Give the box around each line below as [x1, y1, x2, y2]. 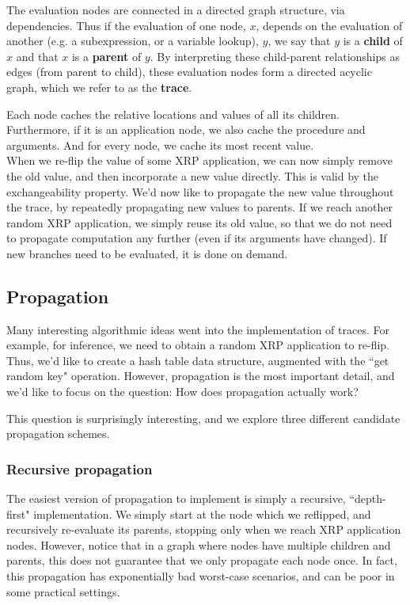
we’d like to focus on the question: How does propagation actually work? [6, 383, 359, 400]
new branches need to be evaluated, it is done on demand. [6, 245, 288, 261]
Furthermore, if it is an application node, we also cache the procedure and [6, 121, 366, 138]
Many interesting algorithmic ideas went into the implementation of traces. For [6, 321, 389, 337]
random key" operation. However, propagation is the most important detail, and [6, 367, 395, 384]
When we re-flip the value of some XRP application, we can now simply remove [6, 152, 393, 169]
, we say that [268, 32, 331, 49]
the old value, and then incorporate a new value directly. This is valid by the [6, 167, 379, 184]
